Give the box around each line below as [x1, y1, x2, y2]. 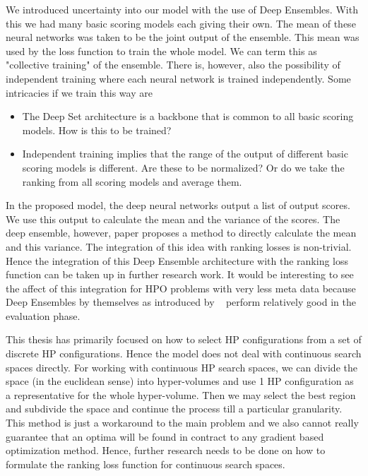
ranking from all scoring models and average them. [22, 174, 242, 189]
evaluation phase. [6, 308, 81, 323]
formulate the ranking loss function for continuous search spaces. [6, 456, 285, 471]
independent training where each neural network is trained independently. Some [6, 71, 351, 85]
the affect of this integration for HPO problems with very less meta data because [6, 280, 356, 295]
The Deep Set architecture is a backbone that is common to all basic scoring [22, 109, 354, 124]
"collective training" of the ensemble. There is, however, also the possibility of [6, 57, 340, 72]
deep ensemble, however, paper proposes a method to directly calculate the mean [6, 225, 357, 240]
